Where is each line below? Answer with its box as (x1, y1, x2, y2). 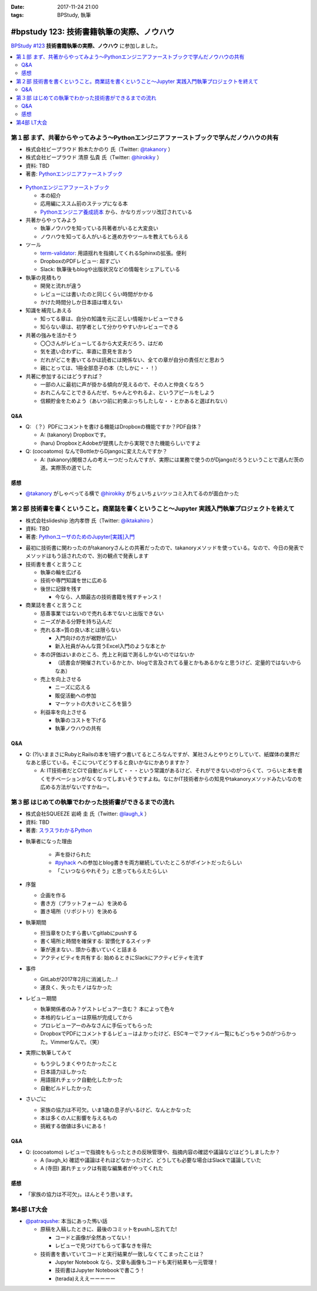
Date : (11, 4, 25, 10)
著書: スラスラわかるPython (25, 827, 92, 834)
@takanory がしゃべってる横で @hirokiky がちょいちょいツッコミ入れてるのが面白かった (25, 490, 240, 497)
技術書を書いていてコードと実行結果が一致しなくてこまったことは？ (40, 1250, 205, 1258)
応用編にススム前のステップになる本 (40, 200, 128, 207)
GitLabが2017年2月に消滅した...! (40, 976, 118, 983)
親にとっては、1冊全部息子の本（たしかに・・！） (40, 365, 161, 372)
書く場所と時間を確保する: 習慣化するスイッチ (40, 938, 151, 945)
